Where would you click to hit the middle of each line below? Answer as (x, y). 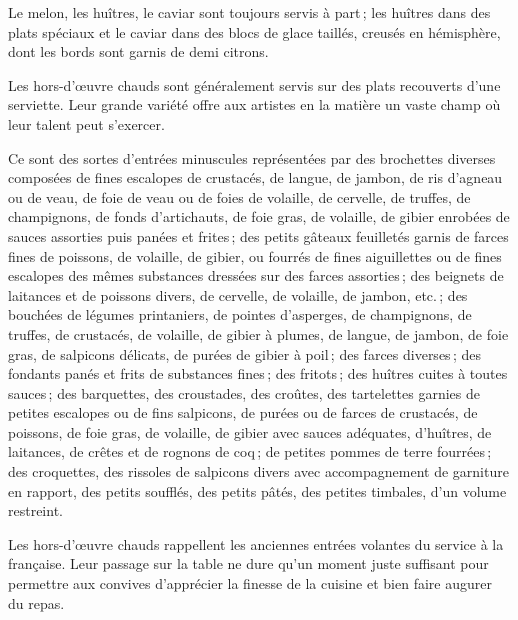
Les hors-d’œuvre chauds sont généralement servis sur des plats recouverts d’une (254, 84)
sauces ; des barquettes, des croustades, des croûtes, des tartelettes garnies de (244, 392)
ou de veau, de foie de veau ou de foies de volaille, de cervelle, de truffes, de (239, 196)
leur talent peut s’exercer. (86, 123)
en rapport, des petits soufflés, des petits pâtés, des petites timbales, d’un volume (257, 490)
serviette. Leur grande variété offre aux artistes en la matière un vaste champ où (254, 104)
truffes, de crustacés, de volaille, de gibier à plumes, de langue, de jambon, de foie (258, 333)
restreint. (35, 510)
